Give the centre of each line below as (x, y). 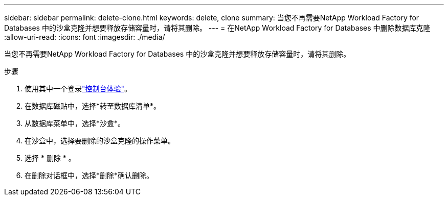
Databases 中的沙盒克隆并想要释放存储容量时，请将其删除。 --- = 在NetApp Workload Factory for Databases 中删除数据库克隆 (217, 28)
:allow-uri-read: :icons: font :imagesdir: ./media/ (85, 37)
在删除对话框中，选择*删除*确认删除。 (89, 175)
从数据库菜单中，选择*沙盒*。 (75, 123)
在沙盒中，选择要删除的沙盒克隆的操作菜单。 (100, 141)
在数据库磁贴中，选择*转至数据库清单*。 (93, 106)
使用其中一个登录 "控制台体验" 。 (78, 89)
